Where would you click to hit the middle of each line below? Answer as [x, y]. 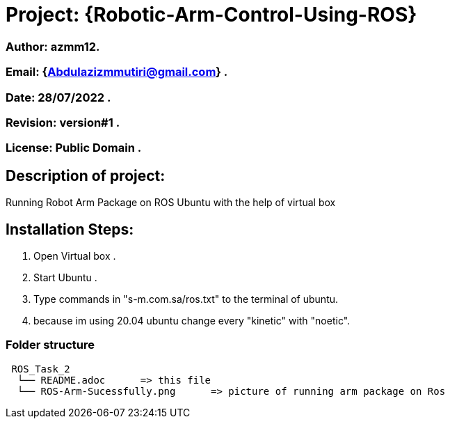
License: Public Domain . [74, 148]
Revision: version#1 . [63, 122]
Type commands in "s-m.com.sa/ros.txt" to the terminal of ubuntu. [186, 299]
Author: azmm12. [53, 46]
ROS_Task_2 [41, 369]
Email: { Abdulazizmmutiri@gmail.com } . [117, 72]
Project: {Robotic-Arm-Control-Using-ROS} [211, 15]
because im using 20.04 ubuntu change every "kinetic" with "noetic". [192, 320]
